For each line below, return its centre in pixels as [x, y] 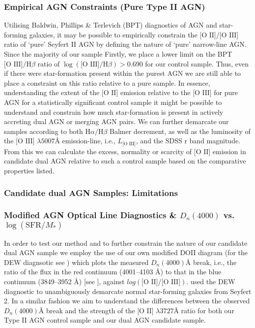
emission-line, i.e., [89, 141]
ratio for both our [208, 310]
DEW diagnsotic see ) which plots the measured [76, 262]
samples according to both [43, 131]
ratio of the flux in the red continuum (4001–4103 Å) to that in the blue [113, 272]
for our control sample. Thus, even [197, 63]
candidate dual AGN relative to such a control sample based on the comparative [125, 161]
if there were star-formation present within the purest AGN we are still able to [123, 73]
